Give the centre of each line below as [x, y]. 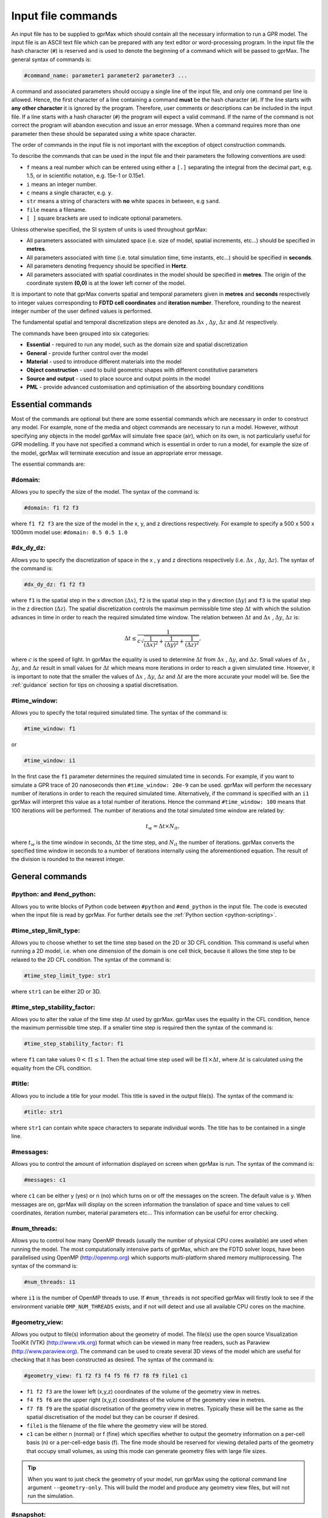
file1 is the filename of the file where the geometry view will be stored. [117, 1425]
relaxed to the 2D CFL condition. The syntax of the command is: [91, 959]
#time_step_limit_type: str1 [67, 975]
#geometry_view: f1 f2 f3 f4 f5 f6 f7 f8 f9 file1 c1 [106, 1376]
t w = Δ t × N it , [163, 827]
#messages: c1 [45, 1180]
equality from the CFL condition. [52, 1068]
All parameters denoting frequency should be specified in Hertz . [107, 266]
